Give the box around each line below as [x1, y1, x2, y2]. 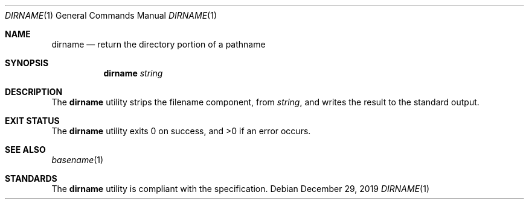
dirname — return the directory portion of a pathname [51, 39, 266, 49]
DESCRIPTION [5, 87, 63, 97]
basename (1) [51, 155, 104, 165]
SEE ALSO [5, 144, 46, 155]
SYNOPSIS [5, 58, 49, 68]
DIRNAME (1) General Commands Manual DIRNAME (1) [5, 10, 217, 20]
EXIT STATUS [5, 116, 60, 126]
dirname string [103, 68, 163, 78]
